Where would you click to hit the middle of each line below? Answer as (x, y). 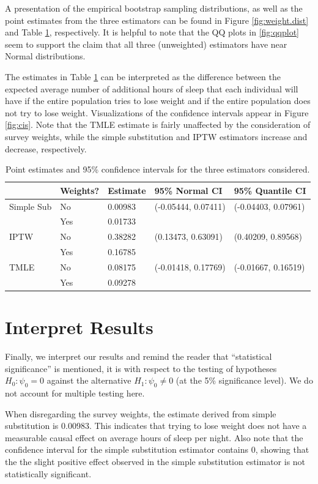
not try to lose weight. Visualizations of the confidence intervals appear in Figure (157, 112)
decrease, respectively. (46, 148)
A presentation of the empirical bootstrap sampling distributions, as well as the (154, 8)
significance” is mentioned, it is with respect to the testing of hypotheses (141, 368)
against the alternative (89, 380)
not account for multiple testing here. (75, 393)
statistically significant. (48, 473)
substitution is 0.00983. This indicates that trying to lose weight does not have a (156, 426)
